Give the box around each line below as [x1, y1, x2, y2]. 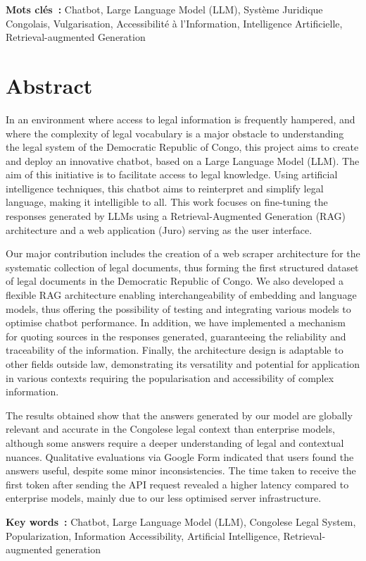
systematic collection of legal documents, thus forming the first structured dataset [6, 259, 359, 274]
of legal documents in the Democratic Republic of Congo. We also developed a [6, 273, 344, 288]
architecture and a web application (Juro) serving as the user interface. [6, 222, 313, 237]
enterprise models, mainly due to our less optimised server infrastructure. [6, 491, 322, 505]
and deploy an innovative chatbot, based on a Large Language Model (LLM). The [6, 153, 360, 168]
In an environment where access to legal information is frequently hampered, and [6, 111, 355, 126]
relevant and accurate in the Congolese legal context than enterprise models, [6, 421, 335, 436]
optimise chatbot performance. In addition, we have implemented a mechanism [6, 315, 346, 330]
